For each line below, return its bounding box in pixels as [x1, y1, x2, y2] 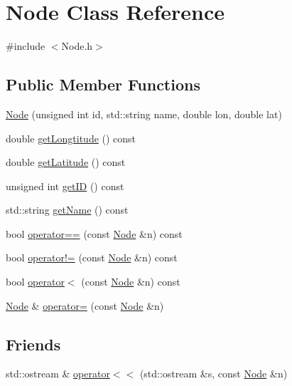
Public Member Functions [6, 73, 200, 95]
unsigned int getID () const [6, 178, 124, 193]
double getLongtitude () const [6, 130, 136, 145]
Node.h [61, 38, 93, 53]
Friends [6, 333, 61, 355]
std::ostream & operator [6, 366, 110, 381]
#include [6, 38, 45, 53]
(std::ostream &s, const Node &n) [139, 366, 288, 381]
